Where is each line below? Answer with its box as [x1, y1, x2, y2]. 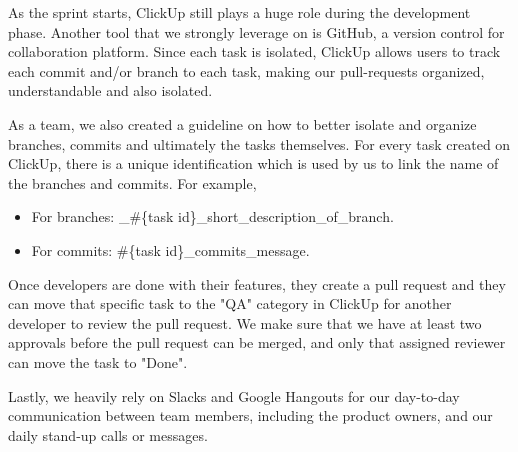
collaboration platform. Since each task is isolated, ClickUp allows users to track [8, 41, 501, 62]
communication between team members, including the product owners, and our [8, 405, 493, 426]
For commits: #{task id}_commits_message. [31, 239, 310, 260]
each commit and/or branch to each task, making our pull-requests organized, [8, 60, 485, 81]
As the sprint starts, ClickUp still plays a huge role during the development [8, 2, 471, 22]
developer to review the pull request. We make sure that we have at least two [8, 312, 482, 333]
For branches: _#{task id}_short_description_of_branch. [31, 206, 394, 227]
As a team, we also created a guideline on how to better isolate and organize [8, 113, 477, 134]
